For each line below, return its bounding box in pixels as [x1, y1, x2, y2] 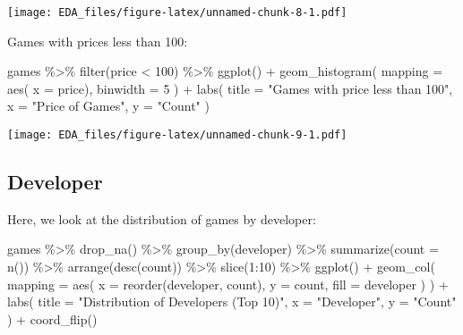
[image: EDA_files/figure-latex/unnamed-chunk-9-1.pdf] [7, 129, 347, 142]
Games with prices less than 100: [7, 31, 188, 50]
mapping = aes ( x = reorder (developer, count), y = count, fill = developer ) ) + [7, 274, 449, 293]
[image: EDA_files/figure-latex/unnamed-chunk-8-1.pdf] [7, 6, 347, 19]
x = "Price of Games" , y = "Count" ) [7, 96, 210, 115]
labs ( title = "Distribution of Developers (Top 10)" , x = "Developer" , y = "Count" [7, 292, 457, 311]
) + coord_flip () [7, 309, 98, 328]
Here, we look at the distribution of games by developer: [7, 209, 316, 228]
